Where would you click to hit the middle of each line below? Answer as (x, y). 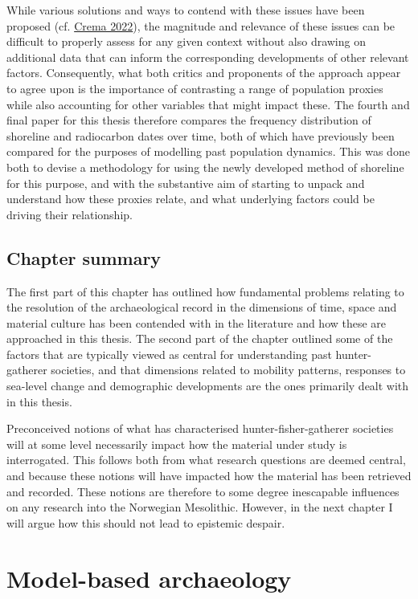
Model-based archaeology (149, 578)
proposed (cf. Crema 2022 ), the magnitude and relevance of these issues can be (201, 25)
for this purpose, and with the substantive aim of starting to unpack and (186, 183)
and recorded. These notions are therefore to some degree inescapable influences (203, 491)
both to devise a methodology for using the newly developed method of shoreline (205, 167)
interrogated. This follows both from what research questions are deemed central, (206, 460)
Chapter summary (84, 257)
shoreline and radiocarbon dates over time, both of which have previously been (201, 135)
